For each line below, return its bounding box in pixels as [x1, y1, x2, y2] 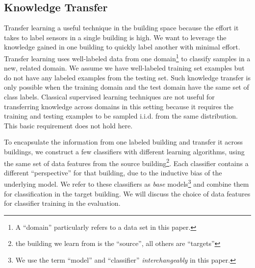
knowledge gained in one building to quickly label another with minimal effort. [4, 42, 240, 52]
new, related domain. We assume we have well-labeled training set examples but [4, 63, 245, 73]
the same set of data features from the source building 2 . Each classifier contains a [4, 156, 249, 168]
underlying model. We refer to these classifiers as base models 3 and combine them [4, 177, 249, 189]
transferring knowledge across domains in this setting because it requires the [4, 101, 233, 111]
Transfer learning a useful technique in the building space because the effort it [4, 23, 239, 33]
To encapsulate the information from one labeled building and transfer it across [4, 137, 243, 147]
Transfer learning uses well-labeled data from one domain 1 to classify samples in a [4, 51, 251, 63]
